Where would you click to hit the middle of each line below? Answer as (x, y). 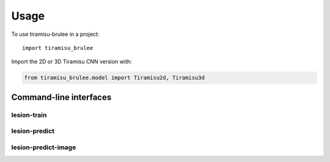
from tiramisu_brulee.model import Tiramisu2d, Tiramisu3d (114, 78)
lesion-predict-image (44, 147)
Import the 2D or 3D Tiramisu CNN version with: (72, 62)
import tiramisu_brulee (58, 48)
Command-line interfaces (61, 97)
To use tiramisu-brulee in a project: (55, 34)
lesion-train (29, 114)
